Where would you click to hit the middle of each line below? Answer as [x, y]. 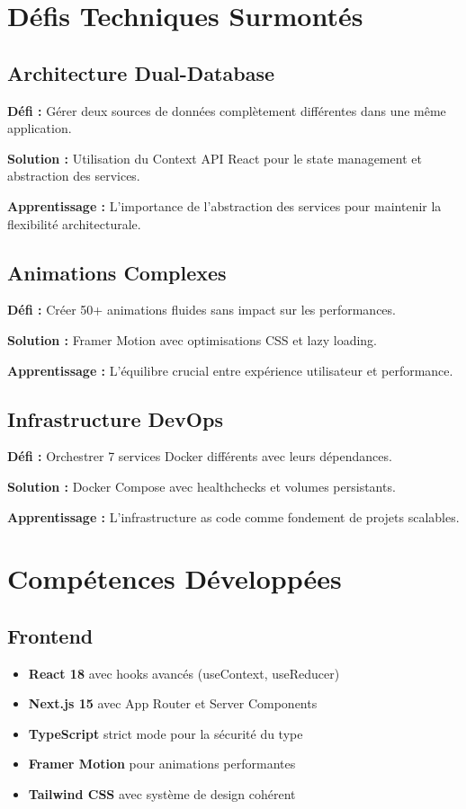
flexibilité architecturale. [74, 223]
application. [40, 128]
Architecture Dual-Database [141, 72]
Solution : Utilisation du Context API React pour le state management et [215, 158]
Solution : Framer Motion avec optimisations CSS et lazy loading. [193, 339]
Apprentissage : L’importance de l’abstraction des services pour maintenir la [224, 205]
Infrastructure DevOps [115, 418]
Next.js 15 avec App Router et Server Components [173, 703]
